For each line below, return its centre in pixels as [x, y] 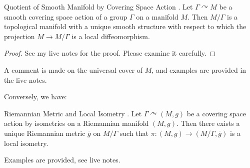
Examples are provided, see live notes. [62, 160]
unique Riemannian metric [45, 133]
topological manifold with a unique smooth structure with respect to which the [125, 26]
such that [134, 133]
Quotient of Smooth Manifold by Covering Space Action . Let [98, 7]
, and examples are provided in [199, 69]
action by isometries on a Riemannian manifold [76, 123]
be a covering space [216, 113]
